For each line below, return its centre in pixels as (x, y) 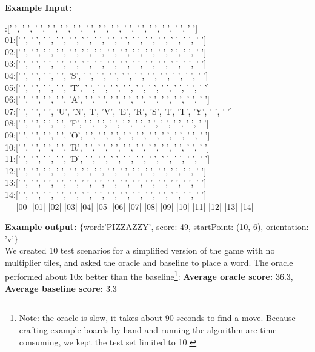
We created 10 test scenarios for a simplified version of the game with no (140, 250)
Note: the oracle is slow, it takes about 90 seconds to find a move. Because (157, 318)
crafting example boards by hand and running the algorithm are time (148, 329)
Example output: (41, 227)
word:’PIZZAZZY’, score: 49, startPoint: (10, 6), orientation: (196, 227)
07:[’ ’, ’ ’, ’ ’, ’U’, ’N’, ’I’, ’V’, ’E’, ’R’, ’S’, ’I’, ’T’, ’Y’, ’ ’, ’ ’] (119, 111)
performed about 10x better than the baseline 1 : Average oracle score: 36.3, (149, 276)
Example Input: (38, 7)
